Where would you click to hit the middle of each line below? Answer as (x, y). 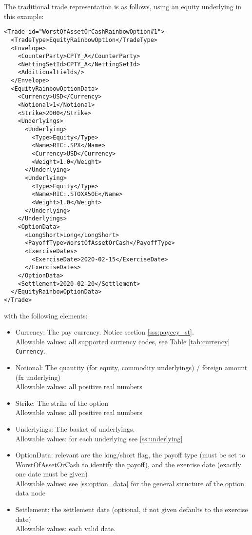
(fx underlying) (38, 377)
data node (30, 493)
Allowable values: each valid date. (66, 528)
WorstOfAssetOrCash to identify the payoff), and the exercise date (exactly (128, 464)
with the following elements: (46, 315)
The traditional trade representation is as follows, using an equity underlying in (123, 6)
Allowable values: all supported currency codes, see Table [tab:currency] (123, 341)
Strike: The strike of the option (62, 403)
